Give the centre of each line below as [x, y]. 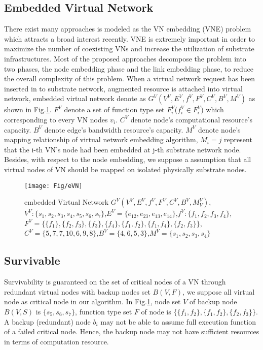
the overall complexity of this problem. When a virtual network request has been [130, 78]
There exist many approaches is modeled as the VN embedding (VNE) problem [128, 29]
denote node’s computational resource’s [192, 119]
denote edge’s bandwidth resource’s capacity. [114, 129]
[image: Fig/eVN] [53, 186]
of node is [156, 311]
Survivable [32, 260]
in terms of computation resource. [57, 341]
